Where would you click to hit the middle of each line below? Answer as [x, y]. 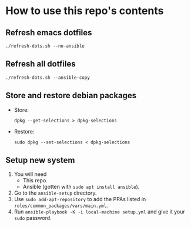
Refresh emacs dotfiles [49, 33]
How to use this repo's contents [85, 11]
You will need [30, 174]
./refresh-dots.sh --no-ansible [45, 46]
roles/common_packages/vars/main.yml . [61, 206]
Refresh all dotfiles [41, 64]
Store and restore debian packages [71, 96]
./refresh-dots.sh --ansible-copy [48, 78]
